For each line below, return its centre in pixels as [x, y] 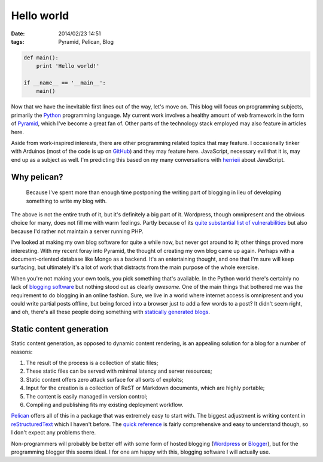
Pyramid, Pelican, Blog [86, 41]
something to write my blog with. [66, 201]
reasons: [22, 352]
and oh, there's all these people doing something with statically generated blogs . [111, 312]
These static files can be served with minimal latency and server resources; [119, 371]
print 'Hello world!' [68, 66]
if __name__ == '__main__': [65, 83]
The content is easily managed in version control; [87, 396]
